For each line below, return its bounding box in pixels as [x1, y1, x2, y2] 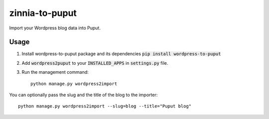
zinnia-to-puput [9, 7, 77, 18]
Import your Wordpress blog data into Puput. [9, 25, 101, 31]
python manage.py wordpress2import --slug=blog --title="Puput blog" [18, 104, 192, 109]
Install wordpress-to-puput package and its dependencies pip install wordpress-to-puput [21, 51, 221, 57]
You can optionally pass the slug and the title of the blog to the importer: [9, 92, 158, 98]
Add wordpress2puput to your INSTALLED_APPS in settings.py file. [21, 60, 168, 66]
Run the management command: [21, 69, 89, 75]
